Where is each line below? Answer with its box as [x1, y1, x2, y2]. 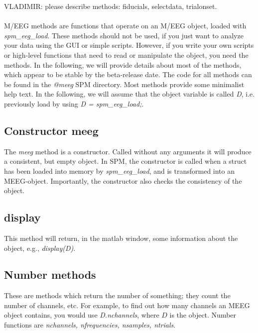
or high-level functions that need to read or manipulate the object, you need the [4, 49, 249, 60]
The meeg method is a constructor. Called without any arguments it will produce [4, 146, 252, 156]
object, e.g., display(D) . [4, 242, 76, 253]
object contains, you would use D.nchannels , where [4, 310, 159, 320]
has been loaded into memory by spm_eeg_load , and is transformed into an [4, 165, 235, 176]
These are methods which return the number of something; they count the [4, 290, 231, 301]
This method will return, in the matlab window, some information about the [4, 232, 238, 243]
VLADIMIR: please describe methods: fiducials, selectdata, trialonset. [4, 1, 217, 11]
